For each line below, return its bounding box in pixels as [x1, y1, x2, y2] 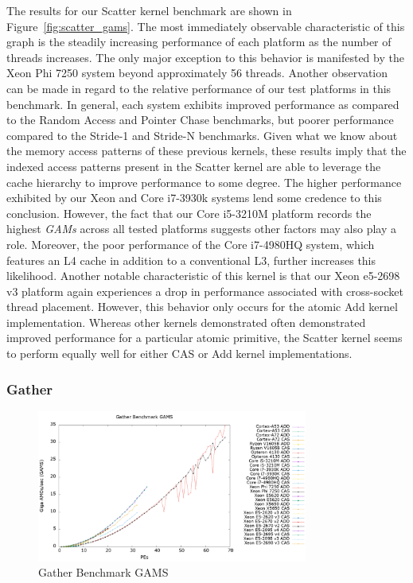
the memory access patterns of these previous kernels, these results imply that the [6, 142, 407, 159]
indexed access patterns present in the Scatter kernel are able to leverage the [6, 157, 381, 174]
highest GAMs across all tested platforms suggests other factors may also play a [6, 220, 396, 237]
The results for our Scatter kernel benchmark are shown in [6, 2, 292, 18]
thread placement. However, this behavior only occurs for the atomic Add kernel [6, 298, 398, 315]
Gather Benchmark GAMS [38, 564, 169, 581]
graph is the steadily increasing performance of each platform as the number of [6, 33, 392, 50]
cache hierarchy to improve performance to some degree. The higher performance [6, 173, 402, 190]
